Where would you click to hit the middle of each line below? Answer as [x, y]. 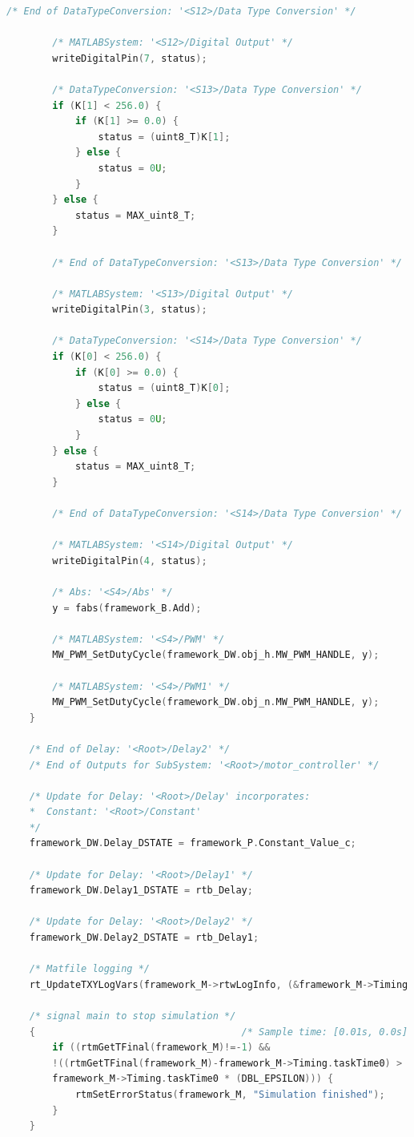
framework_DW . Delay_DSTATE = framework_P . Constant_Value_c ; [193, 843]
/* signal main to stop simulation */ [133, 1016]
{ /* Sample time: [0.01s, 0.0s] [219, 1032]
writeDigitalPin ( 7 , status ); [130, 58]
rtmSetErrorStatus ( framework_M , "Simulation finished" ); [230, 1094]
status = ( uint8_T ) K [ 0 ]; [164, 388]
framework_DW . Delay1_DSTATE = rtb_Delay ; [141, 891]
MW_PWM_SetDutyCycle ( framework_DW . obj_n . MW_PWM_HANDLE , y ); [216, 702]
